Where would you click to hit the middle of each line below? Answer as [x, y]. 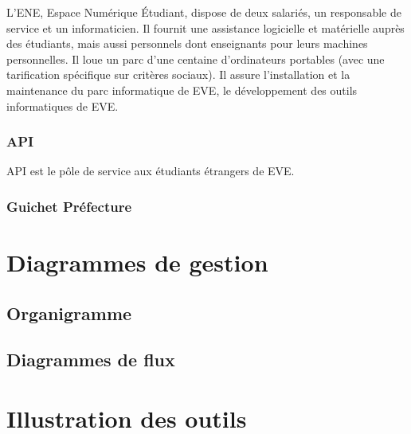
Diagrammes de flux [91, 360]
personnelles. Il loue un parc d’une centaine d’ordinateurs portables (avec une [196, 59]
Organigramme [69, 313]
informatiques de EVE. [63, 106]
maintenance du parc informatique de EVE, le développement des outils [182, 90]
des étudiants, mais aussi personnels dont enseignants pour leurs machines [187, 43]
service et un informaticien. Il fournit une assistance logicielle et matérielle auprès [205, 27]
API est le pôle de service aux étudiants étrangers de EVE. [151, 171]
